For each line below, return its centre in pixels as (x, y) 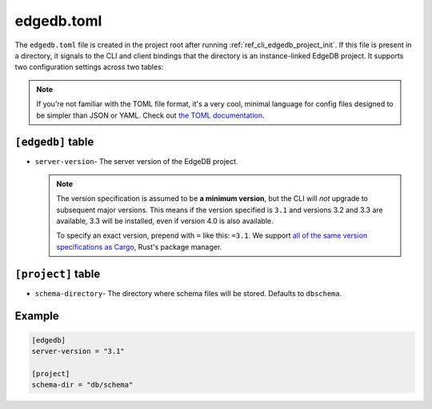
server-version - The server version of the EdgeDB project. (136, 162)
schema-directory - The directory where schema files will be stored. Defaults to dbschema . (188, 293)
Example (37, 316)
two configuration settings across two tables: (89, 67)
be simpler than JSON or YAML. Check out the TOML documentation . (150, 115)
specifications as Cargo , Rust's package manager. (139, 247)
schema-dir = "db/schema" (82, 385)
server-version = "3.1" (78, 351)
